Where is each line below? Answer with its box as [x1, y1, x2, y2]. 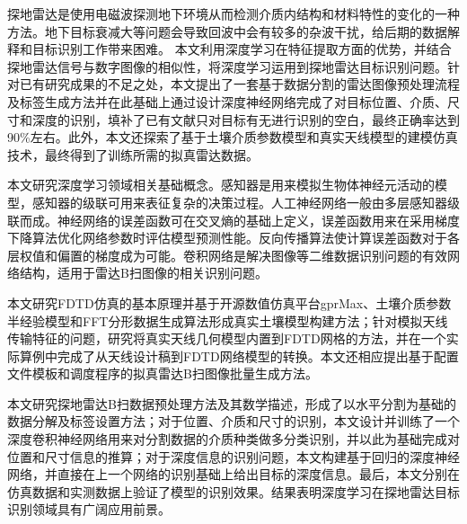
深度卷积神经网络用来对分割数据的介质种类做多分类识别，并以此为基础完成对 [7, 430, 460, 449]
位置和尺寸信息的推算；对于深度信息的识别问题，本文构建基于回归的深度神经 [7, 447, 460, 466]
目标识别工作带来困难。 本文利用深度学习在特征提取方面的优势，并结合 [31, 40, 452, 58]
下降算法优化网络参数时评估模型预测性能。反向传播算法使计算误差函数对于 [7, 228, 447, 247]
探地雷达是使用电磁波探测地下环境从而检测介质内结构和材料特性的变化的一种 [7, 4, 460, 22]
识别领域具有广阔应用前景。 [7, 500, 171, 519]
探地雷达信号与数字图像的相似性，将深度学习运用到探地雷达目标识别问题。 [7, 57, 447, 75]
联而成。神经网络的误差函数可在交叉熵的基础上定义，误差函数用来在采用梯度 [7, 210, 460, 229]
